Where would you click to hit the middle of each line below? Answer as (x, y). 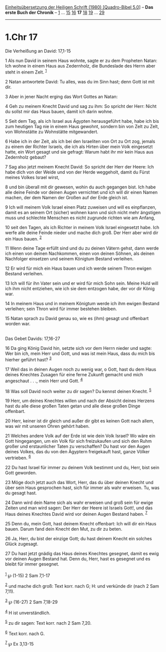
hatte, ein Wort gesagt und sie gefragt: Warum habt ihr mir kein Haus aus (79, 152)
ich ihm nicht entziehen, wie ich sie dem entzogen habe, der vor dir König (80, 289)
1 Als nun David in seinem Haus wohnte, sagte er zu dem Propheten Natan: (81, 60)
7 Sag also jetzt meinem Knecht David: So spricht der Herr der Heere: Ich (80, 166)
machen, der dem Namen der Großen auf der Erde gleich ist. (67, 197)
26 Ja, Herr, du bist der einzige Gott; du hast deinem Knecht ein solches (79, 538)
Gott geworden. (21, 473)
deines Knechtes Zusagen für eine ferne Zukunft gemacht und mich (74, 374)
